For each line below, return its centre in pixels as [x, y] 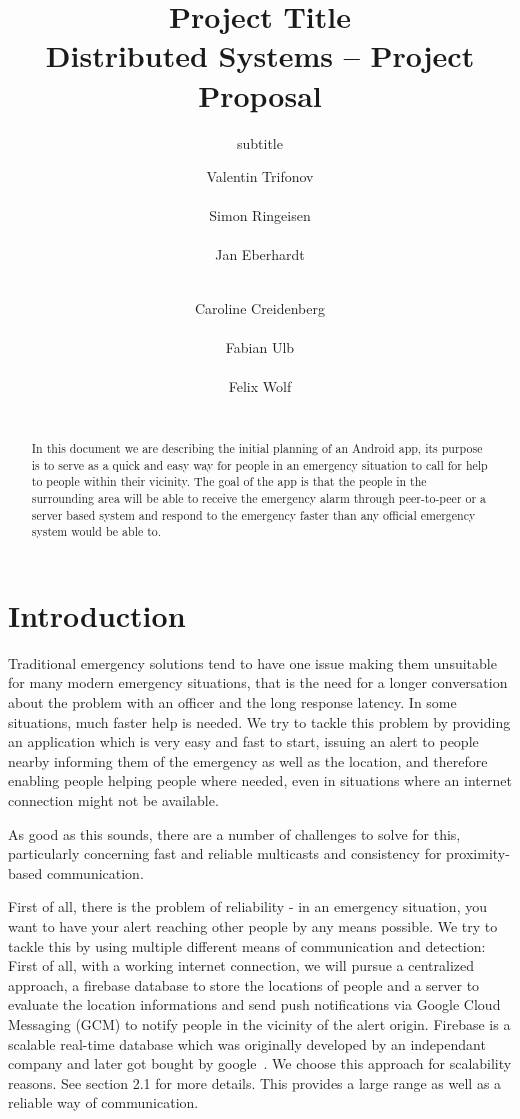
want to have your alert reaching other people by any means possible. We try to [253, 926]
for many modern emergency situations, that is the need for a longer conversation [258, 682]
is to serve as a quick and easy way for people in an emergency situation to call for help [259, 464]
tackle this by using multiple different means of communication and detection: [247, 945]
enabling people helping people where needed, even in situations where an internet [260, 780]
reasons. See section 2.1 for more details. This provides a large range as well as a [255, 1082]
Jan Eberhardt [260, 254]
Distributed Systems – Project [260, 55]
